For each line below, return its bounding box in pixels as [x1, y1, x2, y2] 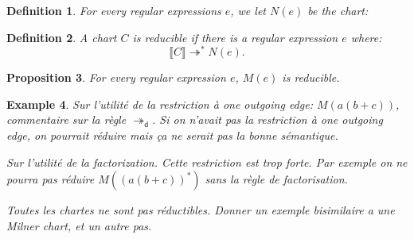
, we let [230, 2, 266, 18]
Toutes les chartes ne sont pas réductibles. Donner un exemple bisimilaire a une [6, 202, 395, 218]
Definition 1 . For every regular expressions [6, 2, 221, 18]
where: [350, 29, 382, 45]
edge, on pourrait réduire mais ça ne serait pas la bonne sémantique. [6, 127, 338, 144]
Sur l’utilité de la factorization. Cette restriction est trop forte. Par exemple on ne [6, 153, 408, 170]
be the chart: [307, 2, 369, 18]
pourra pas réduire [6, 171, 95, 187]
